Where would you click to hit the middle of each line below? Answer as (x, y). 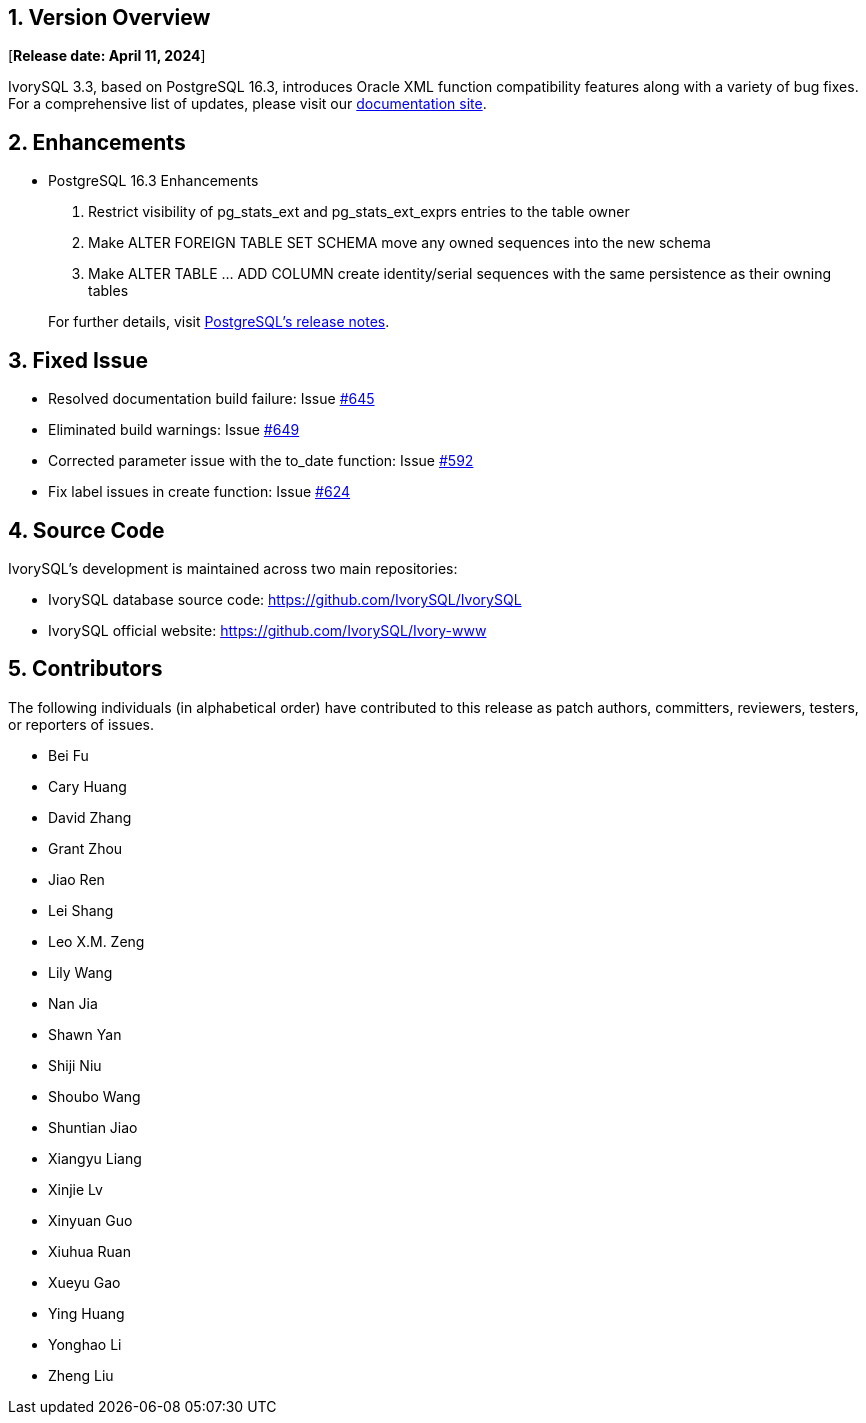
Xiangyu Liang (95, 1158)
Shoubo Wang (94, 1096)
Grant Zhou (85, 848)
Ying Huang (86, 1313)
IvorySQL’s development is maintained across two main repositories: (233, 568)
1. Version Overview (109, 17)
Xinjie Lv (75, 1189)
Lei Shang (81, 910)
